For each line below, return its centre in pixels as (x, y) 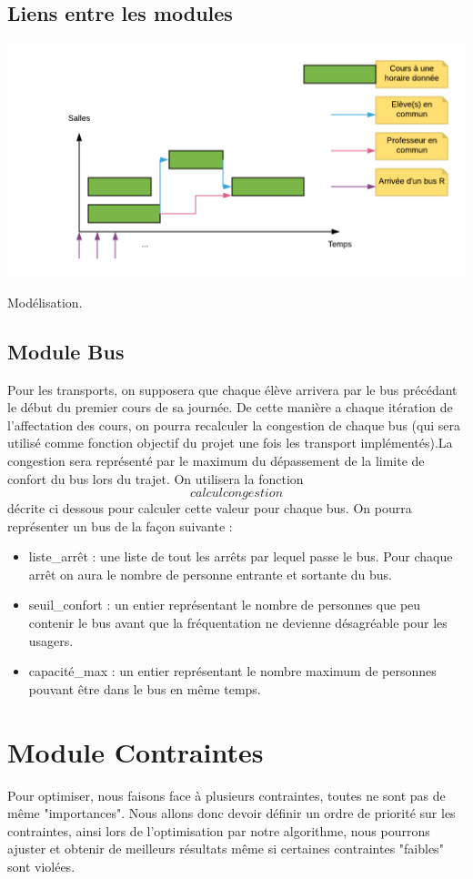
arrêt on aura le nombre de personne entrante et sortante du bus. (210, 574)
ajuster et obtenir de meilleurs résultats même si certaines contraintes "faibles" (226, 849)
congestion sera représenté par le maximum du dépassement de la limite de (216, 460)
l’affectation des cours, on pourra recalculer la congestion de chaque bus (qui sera (234, 424)
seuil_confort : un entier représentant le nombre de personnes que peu (225, 605)
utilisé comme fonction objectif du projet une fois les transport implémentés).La (230, 443)
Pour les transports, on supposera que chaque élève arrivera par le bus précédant (232, 389)
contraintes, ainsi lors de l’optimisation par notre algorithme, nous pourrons (219, 830)
